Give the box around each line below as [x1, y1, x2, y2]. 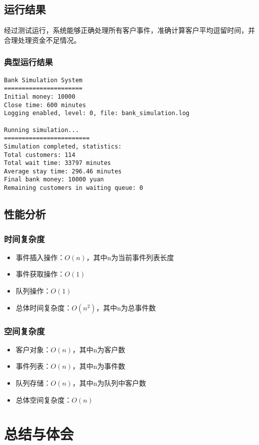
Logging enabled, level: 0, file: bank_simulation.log [4, 110, 190, 117]
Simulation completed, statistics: [4, 143, 122, 150]
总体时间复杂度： [15, 302, 72, 312]
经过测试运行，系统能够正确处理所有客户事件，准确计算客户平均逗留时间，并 [4, 25, 255, 35]
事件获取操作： [15, 269, 65, 279]
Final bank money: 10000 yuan [4, 176, 104, 183]
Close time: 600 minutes [4, 101, 86, 109]
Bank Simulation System [4, 76, 83, 84]
